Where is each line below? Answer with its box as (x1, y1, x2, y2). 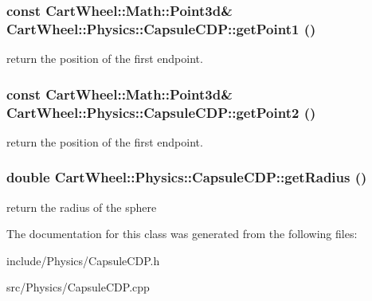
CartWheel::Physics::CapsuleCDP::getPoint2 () (6, 102, 316, 122)
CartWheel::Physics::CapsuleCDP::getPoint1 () (6, 18, 316, 38)
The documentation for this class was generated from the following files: (6, 225, 358, 242)
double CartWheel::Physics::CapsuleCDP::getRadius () (6, 167, 367, 187)
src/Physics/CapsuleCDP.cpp (6, 279, 150, 295)
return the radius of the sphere (6, 198, 157, 215)
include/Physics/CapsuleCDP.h (6, 252, 160, 268)
